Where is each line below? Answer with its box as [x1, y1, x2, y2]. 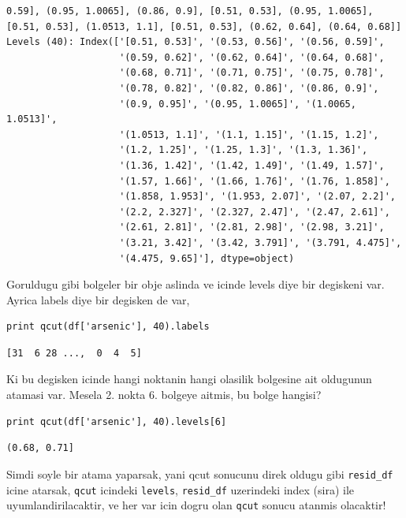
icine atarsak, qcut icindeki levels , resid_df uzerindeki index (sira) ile [6, 481, 355, 498]
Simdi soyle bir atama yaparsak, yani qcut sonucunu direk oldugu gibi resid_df [6, 465, 393, 482]
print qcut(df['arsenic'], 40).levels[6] [6, 416, 227, 427]
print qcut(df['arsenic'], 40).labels [6, 321, 210, 333]
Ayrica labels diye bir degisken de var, [6, 291, 190, 307]
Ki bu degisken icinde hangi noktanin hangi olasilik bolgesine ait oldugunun [6, 371, 372, 387]
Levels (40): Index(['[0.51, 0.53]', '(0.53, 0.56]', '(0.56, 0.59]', [6, 36, 385, 48]
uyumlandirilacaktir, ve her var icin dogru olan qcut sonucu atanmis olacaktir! [6, 497, 386, 513]
